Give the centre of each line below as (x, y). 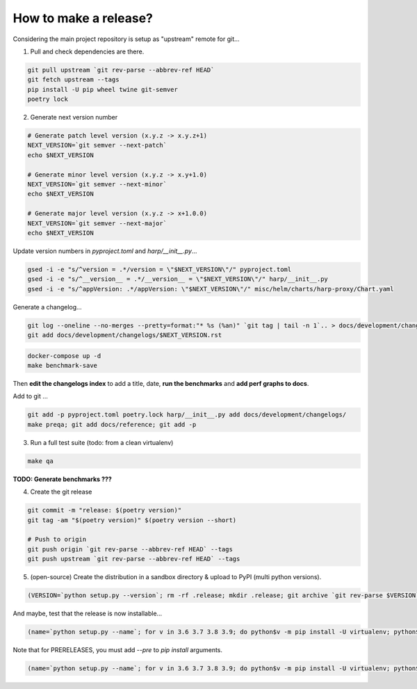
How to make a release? (83, 18)
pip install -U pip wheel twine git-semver (103, 89)
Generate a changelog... (48, 307)
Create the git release (61, 492)
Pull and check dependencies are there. (87, 51)
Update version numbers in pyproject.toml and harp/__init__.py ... (105, 251)
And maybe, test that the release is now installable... (88, 614)
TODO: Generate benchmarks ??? (63, 479)
